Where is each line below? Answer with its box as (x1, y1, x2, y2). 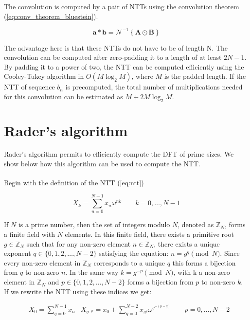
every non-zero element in (4, 257, 81, 267)
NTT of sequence (4, 82, 55, 92)
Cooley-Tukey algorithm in (4, 71, 84, 81)
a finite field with (4, 229, 55, 239)
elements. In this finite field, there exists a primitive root (65, 229, 234, 239)
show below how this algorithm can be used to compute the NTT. (4, 158, 200, 168)
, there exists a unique (154, 238, 220, 249)
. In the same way (65, 267, 119, 277)
